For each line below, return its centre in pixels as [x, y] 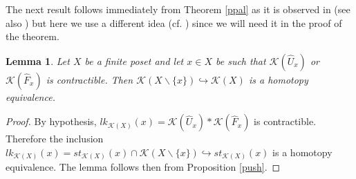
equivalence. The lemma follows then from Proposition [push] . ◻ [143, 167]
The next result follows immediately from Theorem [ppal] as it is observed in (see [178, 9]
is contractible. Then [90, 79]
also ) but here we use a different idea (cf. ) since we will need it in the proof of [174, 22]
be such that [241, 60]
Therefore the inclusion [55, 139]
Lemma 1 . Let [38, 60]
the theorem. [32, 36]
